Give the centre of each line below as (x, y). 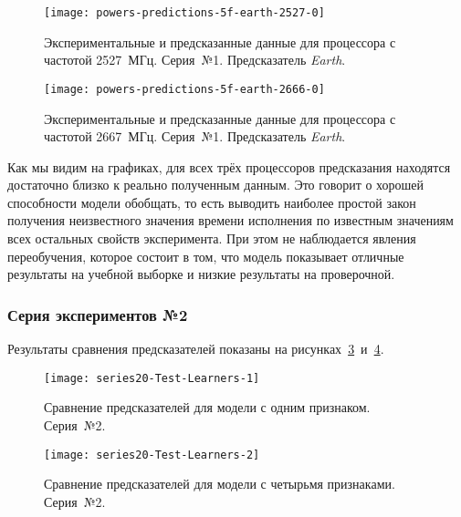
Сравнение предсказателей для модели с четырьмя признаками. (220, 484)
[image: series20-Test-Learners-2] (152, 455)
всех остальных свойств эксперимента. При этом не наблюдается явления (212, 238)
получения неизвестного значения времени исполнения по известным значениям (230, 220)
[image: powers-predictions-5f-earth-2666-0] (184, 89)
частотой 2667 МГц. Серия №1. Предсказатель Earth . (195, 136)
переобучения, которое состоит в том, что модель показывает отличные (206, 256)
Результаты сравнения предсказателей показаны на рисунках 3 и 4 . (196, 349)
